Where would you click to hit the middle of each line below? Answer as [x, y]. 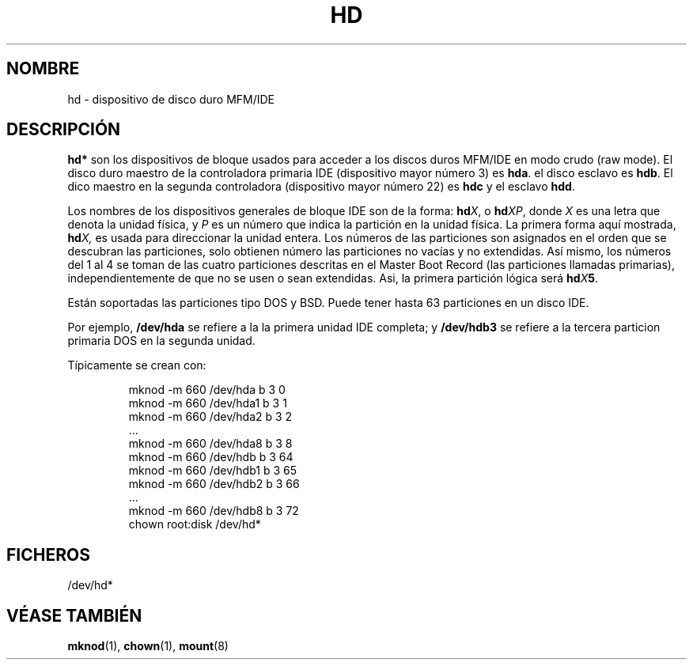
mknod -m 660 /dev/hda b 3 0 [207, 390]
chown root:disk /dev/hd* [195, 524]
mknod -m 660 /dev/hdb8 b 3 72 [214, 511]
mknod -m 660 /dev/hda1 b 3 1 [208, 403]
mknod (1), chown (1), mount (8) [148, 646]
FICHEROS [48, 554]
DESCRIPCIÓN [64, 130]
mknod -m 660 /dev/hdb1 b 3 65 [212, 471]
